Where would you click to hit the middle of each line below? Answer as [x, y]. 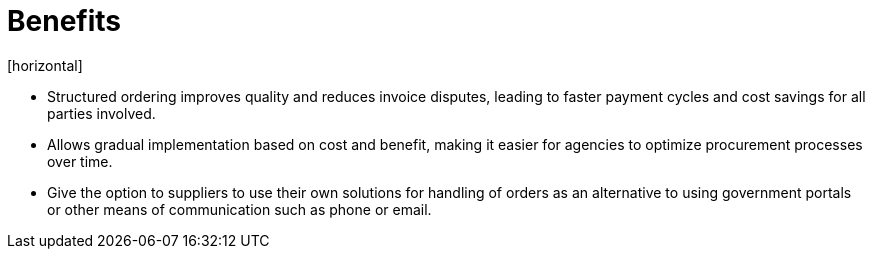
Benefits [64, 21]
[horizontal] [45, 65]
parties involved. [101, 113]
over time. [80, 161]
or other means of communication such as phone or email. [239, 209]
